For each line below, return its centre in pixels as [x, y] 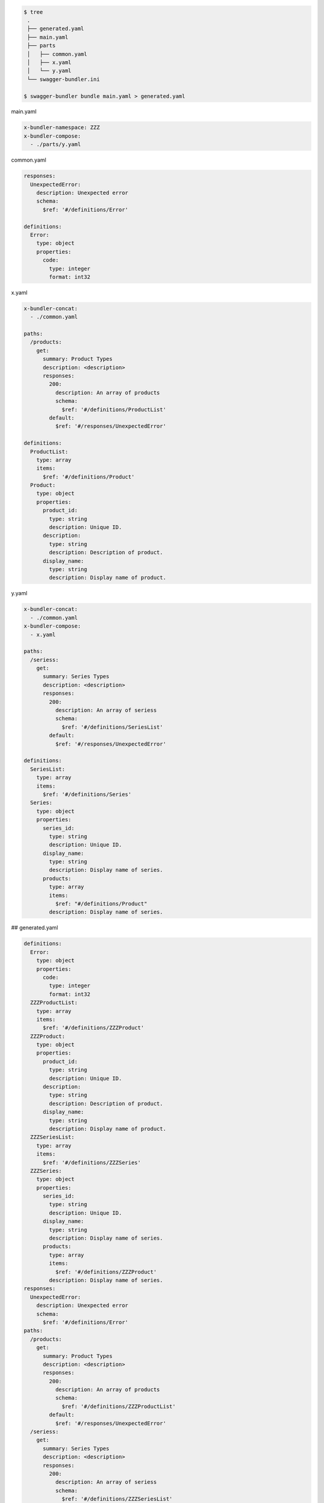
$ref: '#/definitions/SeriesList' [112, 727]
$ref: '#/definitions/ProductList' [114, 409]
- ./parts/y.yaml [55, 145]
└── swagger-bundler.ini [64, 79]
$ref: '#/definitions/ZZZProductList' [119, 1406]
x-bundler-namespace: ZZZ [62, 127]
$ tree [33, 12]
